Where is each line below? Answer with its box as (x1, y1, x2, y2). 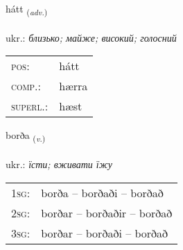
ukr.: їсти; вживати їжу (6, 157, 112, 172)
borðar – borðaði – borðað (41, 224, 168, 241)
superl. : (11, 98, 49, 115)
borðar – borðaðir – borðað (41, 204, 173, 221)
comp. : (11, 78, 41, 94)
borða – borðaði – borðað (41, 184, 164, 201)
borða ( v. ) (6, 128, 46, 144)
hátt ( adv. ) (6, 1, 48, 17)
